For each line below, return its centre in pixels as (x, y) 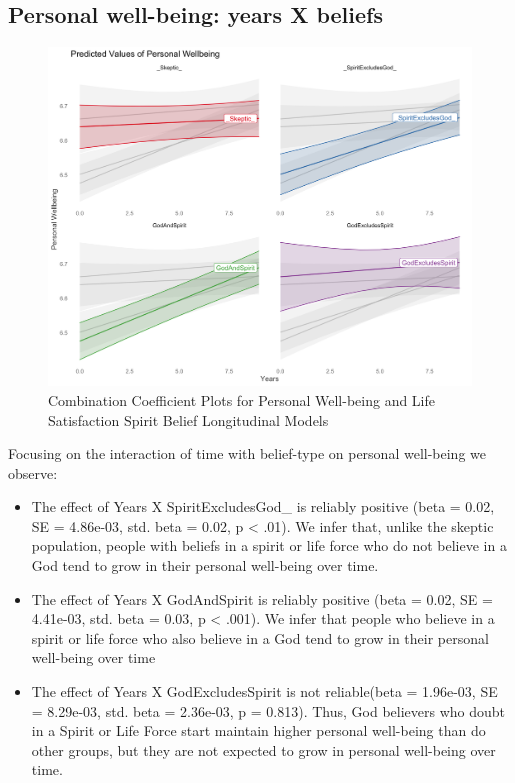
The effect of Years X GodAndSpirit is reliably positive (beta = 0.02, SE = (262, 598)
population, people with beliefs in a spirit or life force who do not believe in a (269, 545)
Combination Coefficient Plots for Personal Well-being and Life (242, 399)
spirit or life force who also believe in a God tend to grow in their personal (260, 637)
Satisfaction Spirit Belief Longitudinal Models (188, 419)
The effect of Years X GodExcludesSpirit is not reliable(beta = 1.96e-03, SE (264, 691)
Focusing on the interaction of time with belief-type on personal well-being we (247, 453)
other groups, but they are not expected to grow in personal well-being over (263, 749)
